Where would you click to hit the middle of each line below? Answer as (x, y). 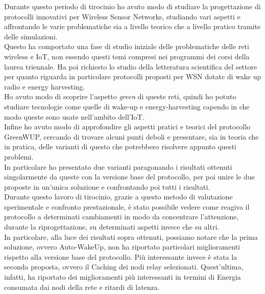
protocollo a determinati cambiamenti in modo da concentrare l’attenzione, (122, 217)
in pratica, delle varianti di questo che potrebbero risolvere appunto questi (120, 146)
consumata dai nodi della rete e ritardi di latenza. (82, 287)
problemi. (19, 156)
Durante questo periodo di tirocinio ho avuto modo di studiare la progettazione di (132, 6)
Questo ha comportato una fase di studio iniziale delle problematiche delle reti (127, 46)
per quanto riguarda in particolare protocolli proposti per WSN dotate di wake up (133, 76)
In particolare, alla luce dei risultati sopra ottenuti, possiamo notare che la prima (131, 236)
